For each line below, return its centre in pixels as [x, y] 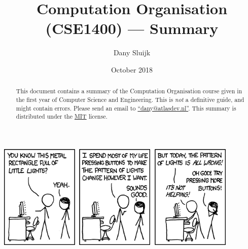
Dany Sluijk [132, 52]
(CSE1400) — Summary [132, 28]
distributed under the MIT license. [62, 116]
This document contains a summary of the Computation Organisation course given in [129, 91]
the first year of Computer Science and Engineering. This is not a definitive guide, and [130, 99]
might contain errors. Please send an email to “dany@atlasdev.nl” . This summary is [126, 108]
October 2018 [132, 69]
